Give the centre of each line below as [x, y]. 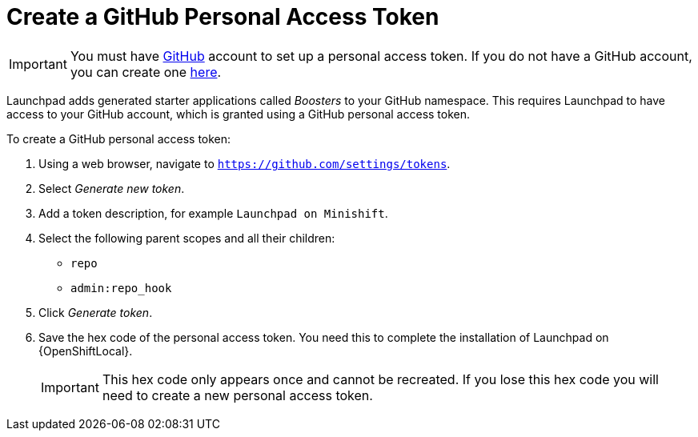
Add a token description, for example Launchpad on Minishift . [213, 213]
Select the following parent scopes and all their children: [187, 238]
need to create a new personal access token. [237, 395]
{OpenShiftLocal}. [86, 351]
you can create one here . [146, 72]
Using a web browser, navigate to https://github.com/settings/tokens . [245, 163]
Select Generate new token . [112, 188]
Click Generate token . [96, 312]
